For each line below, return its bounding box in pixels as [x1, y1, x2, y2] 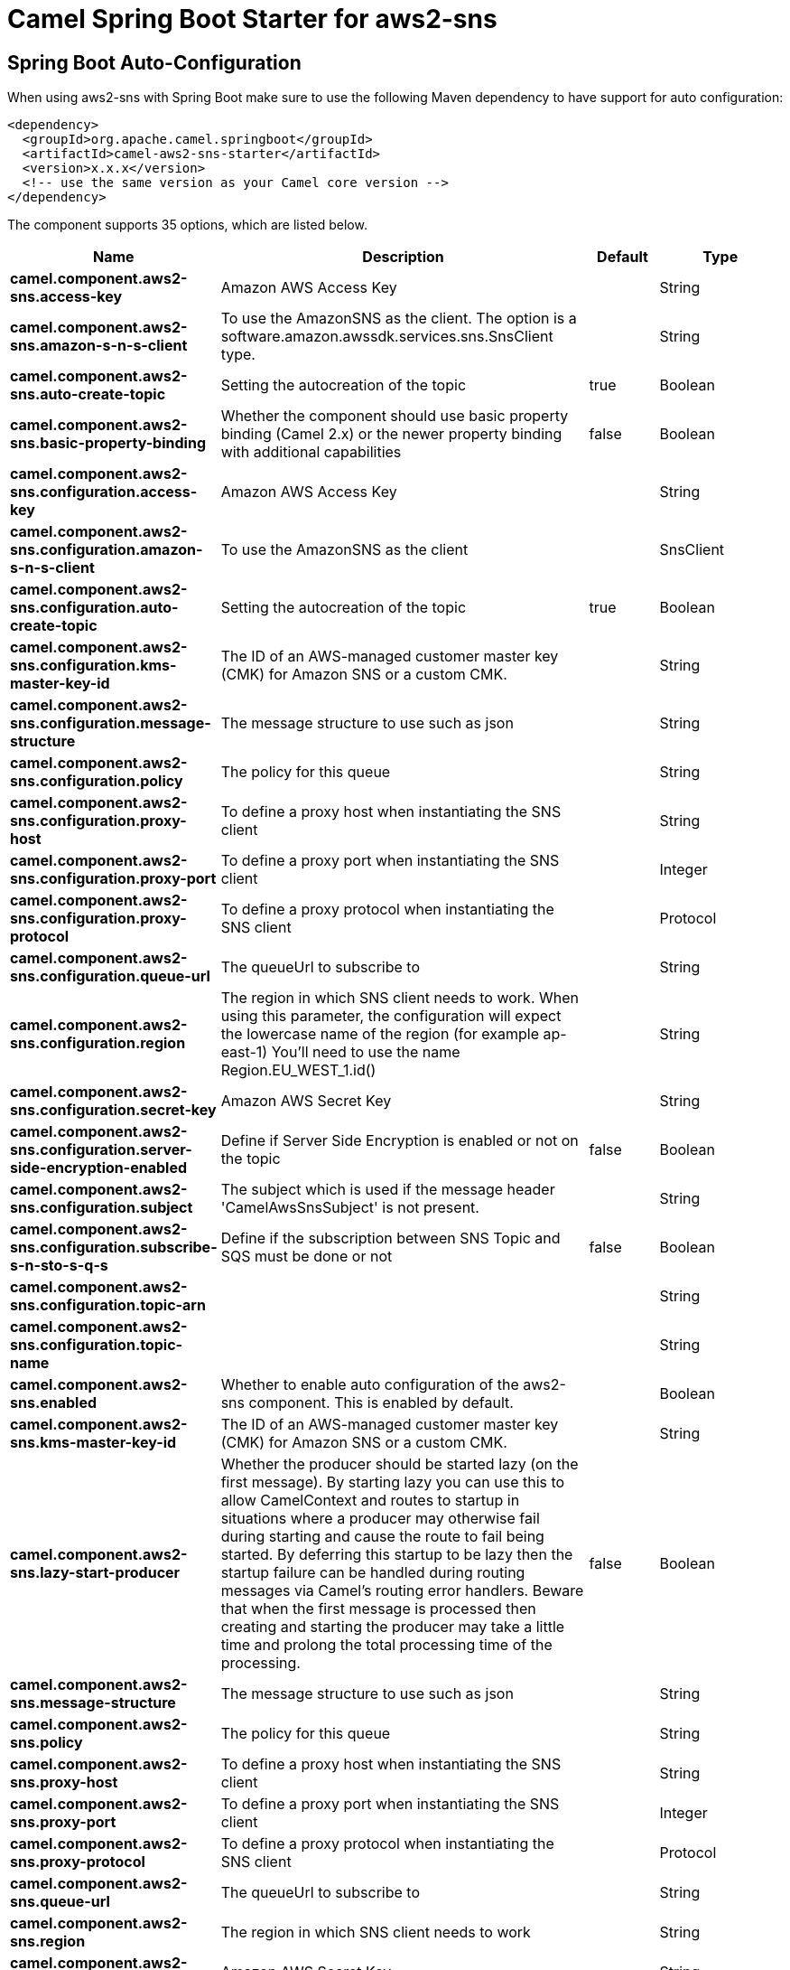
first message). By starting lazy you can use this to [220, 1473, 565, 1492]
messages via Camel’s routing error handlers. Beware [220, 1581, 584, 1600]
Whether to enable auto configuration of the [220, 1375, 519, 1394]
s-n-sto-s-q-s [10, 1256, 108, 1275]
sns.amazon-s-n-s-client [10, 336, 188, 355]
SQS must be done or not [220, 1247, 393, 1266]
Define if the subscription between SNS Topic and [220, 1229, 561, 1248]
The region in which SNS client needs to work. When [220, 989, 580, 1008]
